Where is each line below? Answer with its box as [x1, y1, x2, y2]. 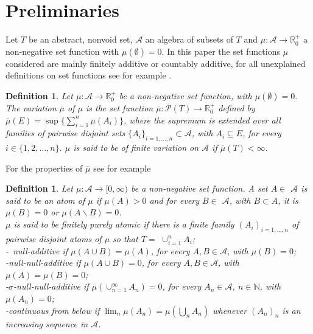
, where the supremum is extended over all [124, 113, 281, 126]
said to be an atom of [5, 193, 85, 206]
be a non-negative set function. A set [130, 182, 268, 195]
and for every [149, 193, 200, 206]
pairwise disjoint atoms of [5, 232, 102, 245]
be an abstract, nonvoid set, [28, 33, 133, 46]
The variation [5, 101, 57, 114]
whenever [213, 304, 247, 316]
